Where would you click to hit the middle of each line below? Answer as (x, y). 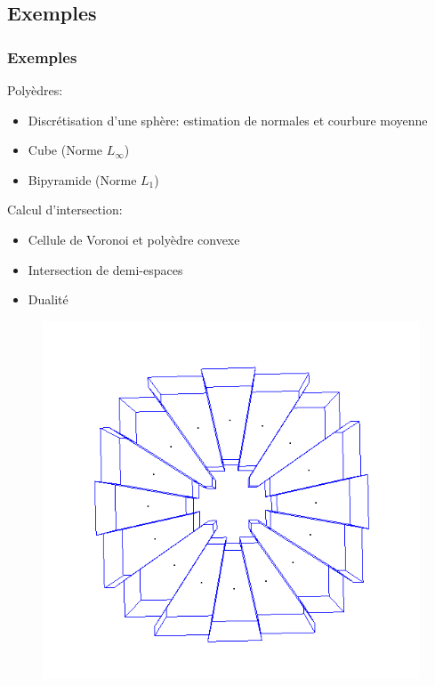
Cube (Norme (65, 150)
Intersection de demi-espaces (105, 269)
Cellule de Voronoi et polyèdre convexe (134, 239)
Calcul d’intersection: (65, 210)
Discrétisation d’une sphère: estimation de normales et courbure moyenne (228, 120)
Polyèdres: (35, 90)
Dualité (48, 299)
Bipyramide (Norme (82, 179)
